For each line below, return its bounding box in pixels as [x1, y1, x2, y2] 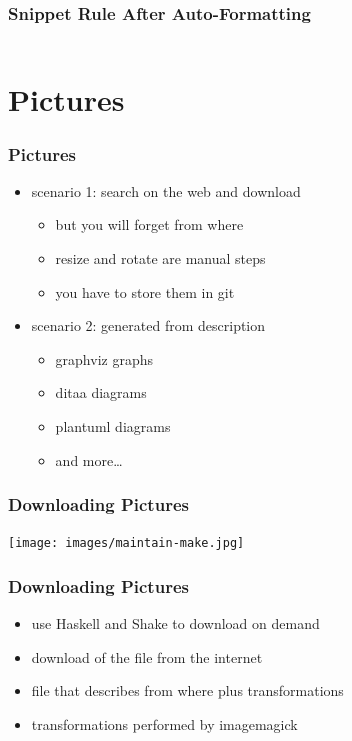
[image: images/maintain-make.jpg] [8, 536, 245, 551]
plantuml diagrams [55, 415, 171, 436]
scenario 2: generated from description [31, 315, 266, 336]
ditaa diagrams [55, 382, 147, 403]
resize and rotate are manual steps [55, 248, 266, 268]
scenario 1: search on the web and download [31, 180, 301, 201]
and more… [55, 449, 123, 470]
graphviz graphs [55, 348, 153, 369]
